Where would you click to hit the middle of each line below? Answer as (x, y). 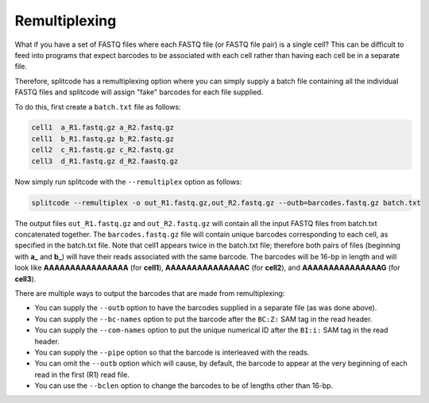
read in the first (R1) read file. (82, 374)
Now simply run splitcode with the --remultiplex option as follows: (128, 182)
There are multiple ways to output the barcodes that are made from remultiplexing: (150, 293)
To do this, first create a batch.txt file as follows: (98, 106)
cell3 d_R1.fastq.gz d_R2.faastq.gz (105, 161)
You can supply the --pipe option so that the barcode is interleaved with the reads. (172, 352)
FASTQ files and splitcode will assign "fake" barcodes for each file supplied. (139, 92)
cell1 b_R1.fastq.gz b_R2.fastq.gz (103, 138)
